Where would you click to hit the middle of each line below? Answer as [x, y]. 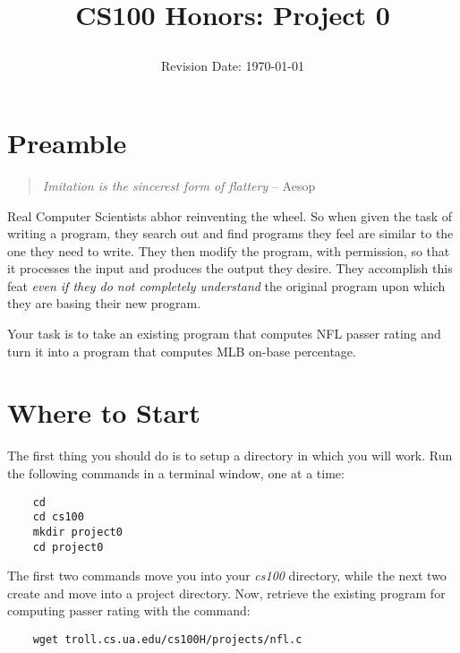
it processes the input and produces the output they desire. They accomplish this [230, 268]
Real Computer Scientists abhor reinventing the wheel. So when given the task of [230, 215]
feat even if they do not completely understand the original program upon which [226, 285]
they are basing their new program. [104, 303]
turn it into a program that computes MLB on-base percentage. [182, 351]
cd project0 [68, 547]
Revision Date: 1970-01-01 [233, 66]
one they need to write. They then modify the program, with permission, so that [229, 250]
